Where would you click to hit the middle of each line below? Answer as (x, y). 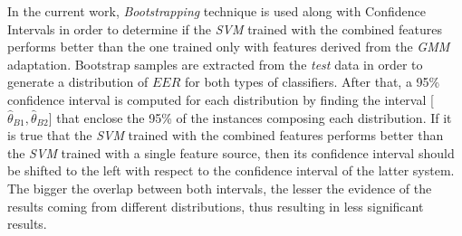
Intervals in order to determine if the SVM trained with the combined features (225, 28)
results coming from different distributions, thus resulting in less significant (216, 206)
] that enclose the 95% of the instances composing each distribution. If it (250, 117)
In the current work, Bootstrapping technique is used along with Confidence (217, 11)
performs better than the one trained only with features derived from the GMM (229, 47)
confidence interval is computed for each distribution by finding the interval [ (221, 99)
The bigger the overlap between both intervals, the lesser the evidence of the (220, 188)
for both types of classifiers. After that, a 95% (313, 82)
